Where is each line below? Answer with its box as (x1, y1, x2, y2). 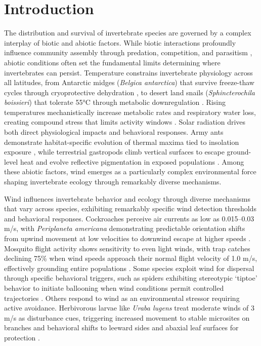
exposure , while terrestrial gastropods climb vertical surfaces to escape (4, 146, 225, 157)
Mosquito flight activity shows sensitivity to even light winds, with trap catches (4, 243, 250, 253)
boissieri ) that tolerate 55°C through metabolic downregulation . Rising (4, 97, 226, 107)
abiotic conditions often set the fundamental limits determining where (4, 57, 221, 67)
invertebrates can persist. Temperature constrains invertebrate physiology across (4, 67, 253, 78)
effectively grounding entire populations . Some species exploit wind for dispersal (4, 262, 254, 273)
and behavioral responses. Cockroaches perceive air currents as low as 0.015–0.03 (4, 213, 254, 223)
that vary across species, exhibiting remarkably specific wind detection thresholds (4, 203, 256, 214)
